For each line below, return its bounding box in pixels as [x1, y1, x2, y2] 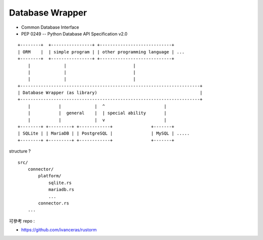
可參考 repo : [9, 218, 35, 223]
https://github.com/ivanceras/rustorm [21, 227, 97, 233]
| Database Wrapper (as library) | [18, 90, 203, 96]
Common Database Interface [21, 24, 79, 30]
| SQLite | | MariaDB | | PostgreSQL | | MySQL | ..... [18, 131, 190, 136]
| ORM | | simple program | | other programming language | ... [18, 49, 185, 54]
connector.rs [38, 200, 69, 206]
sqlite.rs [48, 180, 72, 186]
